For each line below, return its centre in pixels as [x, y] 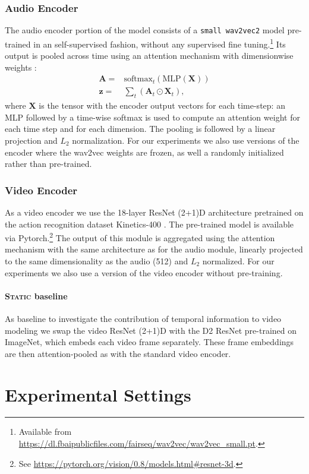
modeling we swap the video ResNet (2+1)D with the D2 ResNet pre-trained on [151, 330]
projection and [31, 140]
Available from [45, 432]
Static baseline [36, 296]
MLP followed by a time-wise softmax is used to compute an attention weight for [152, 117]
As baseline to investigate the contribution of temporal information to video [143, 318]
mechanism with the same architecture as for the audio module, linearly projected [154, 249]
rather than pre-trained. [48, 164]
